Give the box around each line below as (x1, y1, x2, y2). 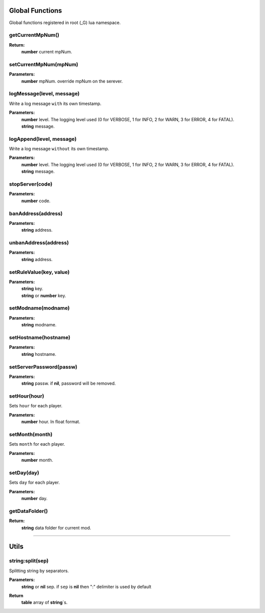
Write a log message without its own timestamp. (9, 146, 109, 152)
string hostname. (21, 351, 56, 357)
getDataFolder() (9, 507, 48, 514)
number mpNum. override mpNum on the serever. (21, 78, 123, 84)
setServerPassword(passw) (9, 363, 78, 370)
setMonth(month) (9, 431, 53, 438)
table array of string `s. (21, 599, 68, 606)
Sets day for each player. (9, 480, 60, 485)
